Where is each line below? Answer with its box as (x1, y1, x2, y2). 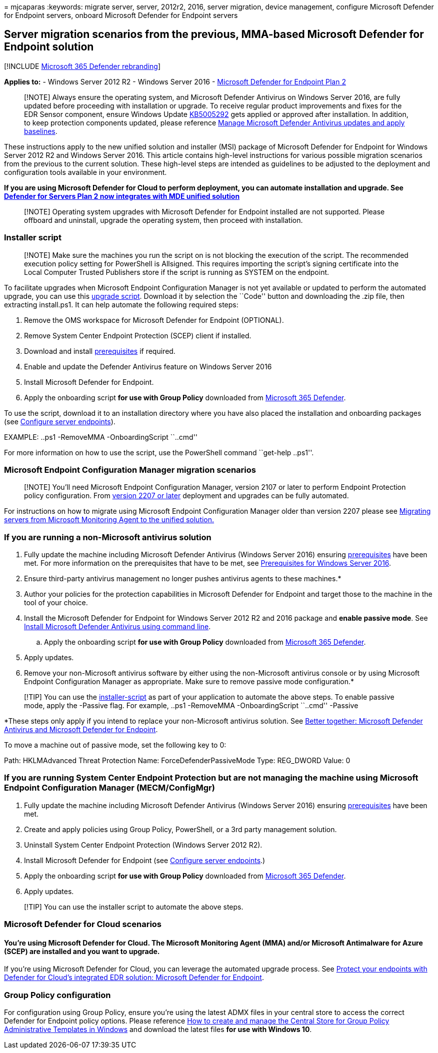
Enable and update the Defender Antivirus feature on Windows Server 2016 (24, 362, 272, 371)
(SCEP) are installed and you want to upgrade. (4, 947, 160, 956)
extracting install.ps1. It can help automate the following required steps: (4, 300, 238, 309)
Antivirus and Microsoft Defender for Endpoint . (4, 725, 158, 734)
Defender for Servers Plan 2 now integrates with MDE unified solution (4, 191, 240, 200)
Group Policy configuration (4, 990, 111, 1000)
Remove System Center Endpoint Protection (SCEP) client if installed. (24, 331, 251, 340)
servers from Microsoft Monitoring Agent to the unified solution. (4, 515, 214, 524)
